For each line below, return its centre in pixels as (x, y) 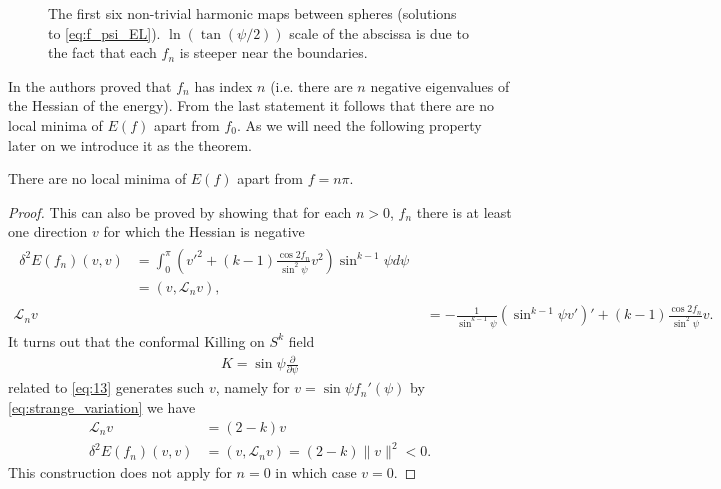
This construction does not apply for (120, 472)
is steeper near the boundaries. (273, 52)
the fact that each (102, 52)
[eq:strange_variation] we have (102, 406)
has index (223, 85)
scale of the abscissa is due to (379, 32)
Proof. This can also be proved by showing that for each (180, 211)
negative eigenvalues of (440, 85)
